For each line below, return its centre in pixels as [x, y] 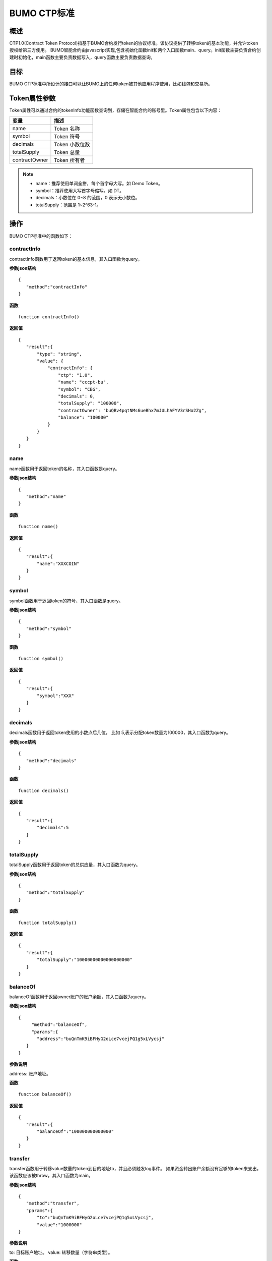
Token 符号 [67, 137]
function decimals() [44, 790]
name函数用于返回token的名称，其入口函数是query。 [64, 469]
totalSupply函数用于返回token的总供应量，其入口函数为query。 [75, 865]
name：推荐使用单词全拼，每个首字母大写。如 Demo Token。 [99, 184]
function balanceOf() [45, 1094]
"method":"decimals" [51, 761]
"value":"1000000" [60, 1225]
